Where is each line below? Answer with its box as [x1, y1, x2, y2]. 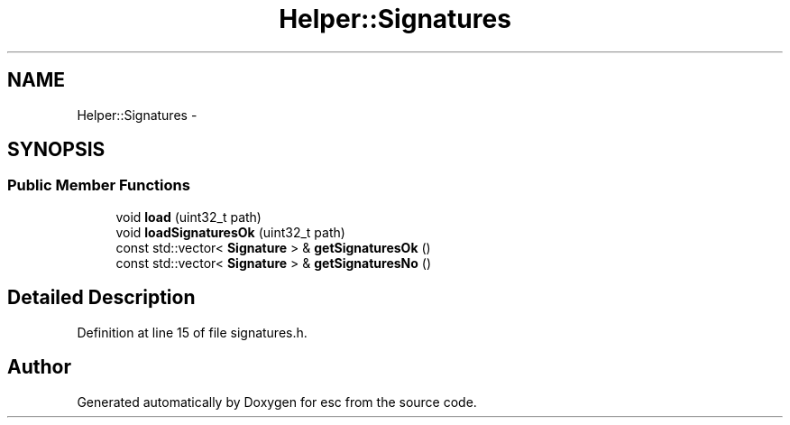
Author [7, 356, 71, 379]
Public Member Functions [7, 176, 190, 195]
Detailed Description [7, 286, 196, 310]
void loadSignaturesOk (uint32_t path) [115, 224, 345, 240]
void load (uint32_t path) [115, 208, 262, 225]
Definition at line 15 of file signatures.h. [77, 324, 308, 340]
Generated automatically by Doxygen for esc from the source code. [77, 393, 477, 410]
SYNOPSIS [7, 138, 106, 162]
